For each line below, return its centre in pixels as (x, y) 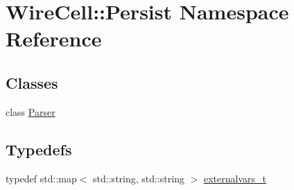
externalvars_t (235, 178)
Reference (54, 38)
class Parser (31, 111)
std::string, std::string (139, 178)
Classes (32, 82)
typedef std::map (41, 178)
